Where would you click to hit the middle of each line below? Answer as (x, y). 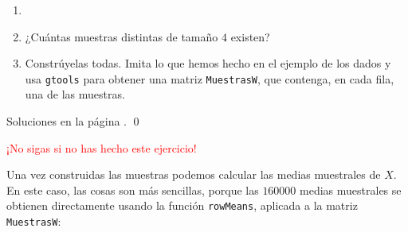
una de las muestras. (75, 94)
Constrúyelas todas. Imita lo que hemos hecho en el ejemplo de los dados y (208, 63)
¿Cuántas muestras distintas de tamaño (122, 36)
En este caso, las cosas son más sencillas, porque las (133, 189)
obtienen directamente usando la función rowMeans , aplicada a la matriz (182, 205)
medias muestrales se (351, 189)
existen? (250, 36)
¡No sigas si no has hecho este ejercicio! (102, 147)
